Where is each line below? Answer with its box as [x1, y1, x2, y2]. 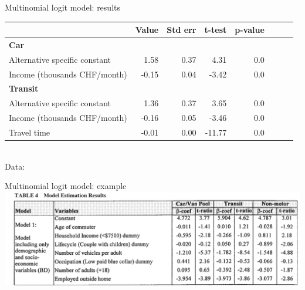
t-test [204, 23, 227, 36]
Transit [9, 82, 39, 95]
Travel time [9, 126, 50, 138]
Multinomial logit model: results [5, 1, 120, 13]
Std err [167, 23, 196, 36]
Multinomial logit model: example [5, 180, 127, 192]
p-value [235, 23, 265, 36]
